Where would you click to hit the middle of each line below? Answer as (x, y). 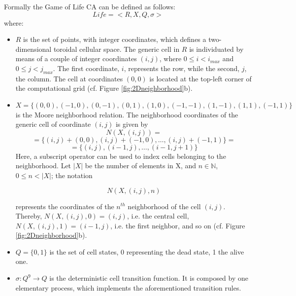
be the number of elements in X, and (141, 166)
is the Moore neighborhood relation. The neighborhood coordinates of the (127, 114)
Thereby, (29, 216)
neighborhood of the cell (164, 206)
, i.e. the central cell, (158, 216)
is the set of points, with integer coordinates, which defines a (115, 39)
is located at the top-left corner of (200, 78)
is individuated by (216, 49)
